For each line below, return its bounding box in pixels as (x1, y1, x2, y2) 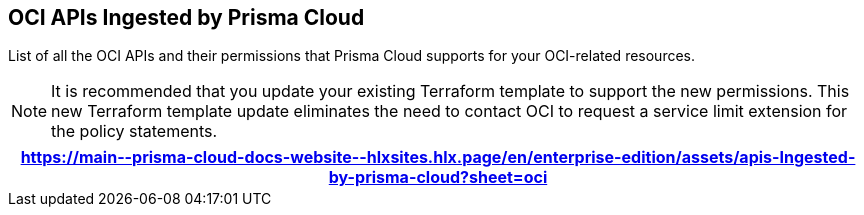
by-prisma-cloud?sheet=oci (328, 167, 548, 188)
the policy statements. (51, 121, 218, 142)
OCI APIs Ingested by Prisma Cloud (8, 5, 365, 30)
